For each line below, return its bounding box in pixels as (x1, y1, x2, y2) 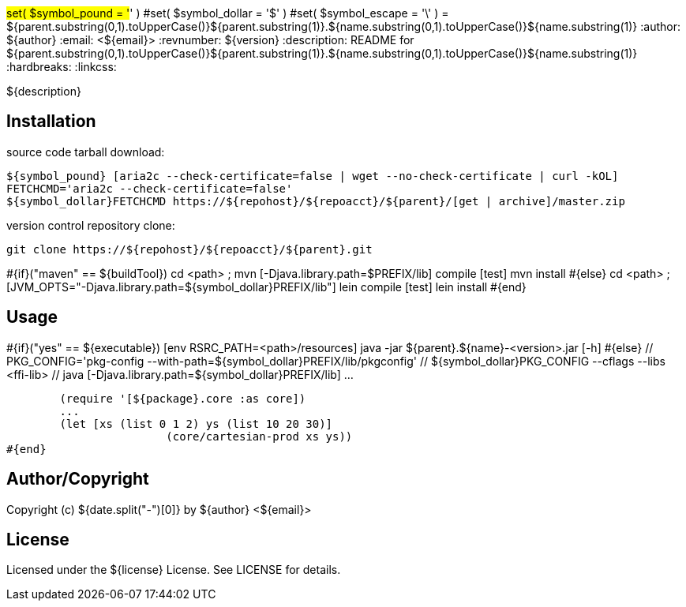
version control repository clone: (6, 218, 175, 232)
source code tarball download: (6, 144, 165, 159)
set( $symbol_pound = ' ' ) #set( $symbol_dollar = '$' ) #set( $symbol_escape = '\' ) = (6, 6, 449, 20)
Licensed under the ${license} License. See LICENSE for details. (6, 563, 341, 577)
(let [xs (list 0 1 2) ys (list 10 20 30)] (59, 417, 333, 430)
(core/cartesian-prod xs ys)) (166, 429, 353, 443)
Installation (6, 111, 96, 132)
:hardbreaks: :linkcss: (6, 60, 117, 73)
